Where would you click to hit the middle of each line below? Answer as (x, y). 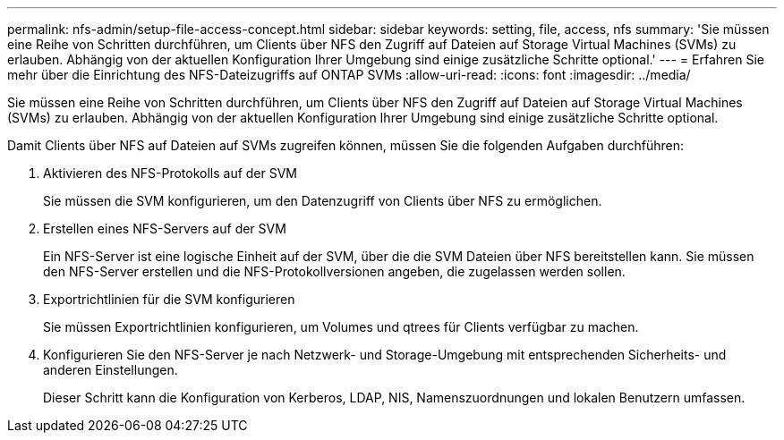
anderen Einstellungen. (111, 370)
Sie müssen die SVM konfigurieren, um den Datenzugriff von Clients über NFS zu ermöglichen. (323, 201)
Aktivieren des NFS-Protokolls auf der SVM (170, 173)
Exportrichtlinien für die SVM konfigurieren (169, 299)
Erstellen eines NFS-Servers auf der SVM (165, 228)
